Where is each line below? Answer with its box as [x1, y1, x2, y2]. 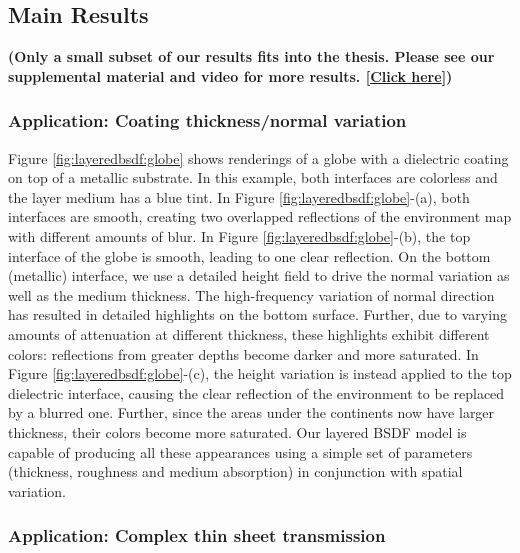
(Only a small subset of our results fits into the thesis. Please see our [8, 46, 495, 67]
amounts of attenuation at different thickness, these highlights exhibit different [8, 323, 490, 344]
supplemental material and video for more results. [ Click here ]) [8, 65, 453, 86]
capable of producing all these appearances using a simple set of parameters [8, 441, 473, 462]
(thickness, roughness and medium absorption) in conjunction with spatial [8, 461, 463, 482]
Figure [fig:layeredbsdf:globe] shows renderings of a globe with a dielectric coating [8, 147, 509, 168]
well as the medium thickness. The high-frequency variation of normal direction [8, 284, 495, 305]
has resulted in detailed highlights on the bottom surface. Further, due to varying [8, 304, 507, 325]
